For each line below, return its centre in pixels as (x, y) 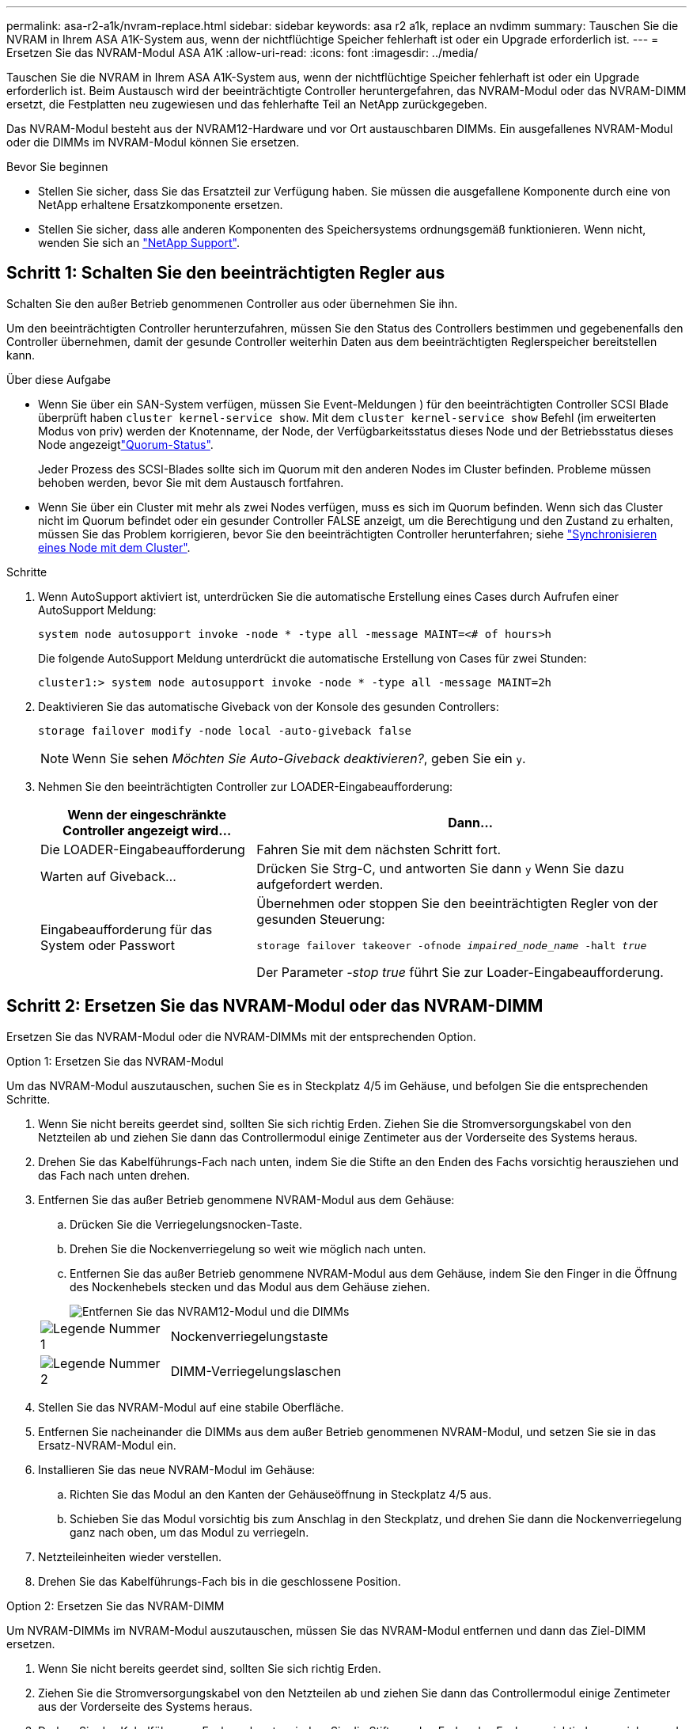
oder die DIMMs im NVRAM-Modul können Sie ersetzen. (153, 142)
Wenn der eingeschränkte (147, 814)
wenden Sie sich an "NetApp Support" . (139, 243)
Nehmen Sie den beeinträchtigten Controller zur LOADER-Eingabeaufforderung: (246, 786)
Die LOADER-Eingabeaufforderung (143, 849)
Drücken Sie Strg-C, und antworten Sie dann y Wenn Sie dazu (440, 868)
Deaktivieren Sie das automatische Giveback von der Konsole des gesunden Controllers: (269, 706)
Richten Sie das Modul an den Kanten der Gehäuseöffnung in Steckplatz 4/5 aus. (281, 1494)
